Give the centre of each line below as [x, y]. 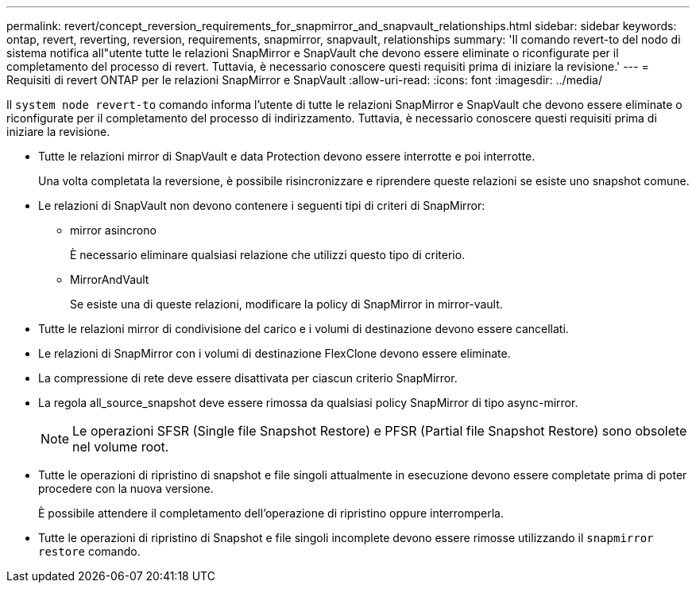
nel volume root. [121, 447]
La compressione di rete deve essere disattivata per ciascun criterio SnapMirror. [248, 378]
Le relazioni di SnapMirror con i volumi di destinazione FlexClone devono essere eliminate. [275, 353]
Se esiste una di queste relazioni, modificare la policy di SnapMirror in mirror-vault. [286, 304]
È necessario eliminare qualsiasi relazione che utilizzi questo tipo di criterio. [268, 255]
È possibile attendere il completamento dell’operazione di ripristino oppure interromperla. [271, 513]
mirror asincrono [113, 230]
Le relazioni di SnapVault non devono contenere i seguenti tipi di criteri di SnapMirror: [262, 205]
